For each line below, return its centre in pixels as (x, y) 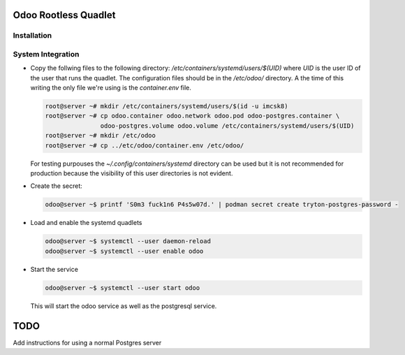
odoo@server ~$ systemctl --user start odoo (123, 288)
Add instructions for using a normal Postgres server (87, 342)
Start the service (54, 269)
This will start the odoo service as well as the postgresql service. (124, 306)
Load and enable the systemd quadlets (86, 223)
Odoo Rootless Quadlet (64, 15)
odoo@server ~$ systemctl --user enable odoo (124, 251)
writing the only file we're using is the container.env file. (111, 88)
